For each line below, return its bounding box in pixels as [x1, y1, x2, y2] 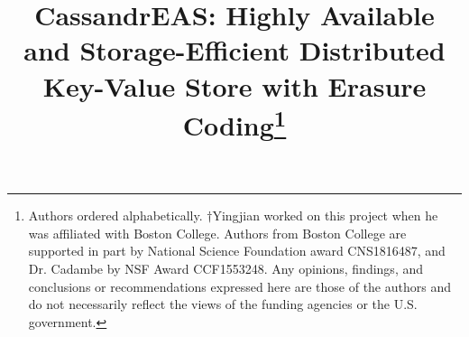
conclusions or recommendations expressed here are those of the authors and [28, 276, 451, 295]
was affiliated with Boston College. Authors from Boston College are [28, 223, 407, 242]
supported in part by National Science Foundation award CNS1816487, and [28, 241, 446, 260]
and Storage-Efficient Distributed [23, 32, 446, 69]
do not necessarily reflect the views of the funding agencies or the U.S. [28, 295, 418, 314]
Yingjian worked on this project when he [212, 206, 438, 225]
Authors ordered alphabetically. [28, 206, 203, 225]
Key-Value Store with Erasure [42, 67, 427, 104]
